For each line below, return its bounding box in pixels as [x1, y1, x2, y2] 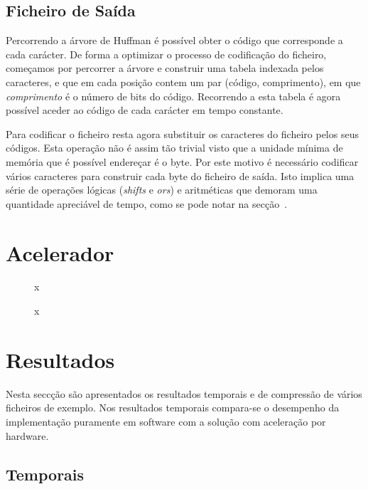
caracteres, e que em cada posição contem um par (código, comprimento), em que [6, 74, 361, 89]
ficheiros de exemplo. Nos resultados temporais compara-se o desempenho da [6, 400, 340, 415]
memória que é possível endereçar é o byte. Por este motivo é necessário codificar [6, 154, 359, 169]
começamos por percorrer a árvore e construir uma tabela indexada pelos [6, 61, 324, 75]
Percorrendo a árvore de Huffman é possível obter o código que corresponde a [6, 33, 343, 48]
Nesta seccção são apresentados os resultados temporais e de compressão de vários [6, 386, 362, 401]
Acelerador [6, 238, 114, 267]
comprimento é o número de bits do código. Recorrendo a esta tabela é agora [6, 88, 341, 103]
